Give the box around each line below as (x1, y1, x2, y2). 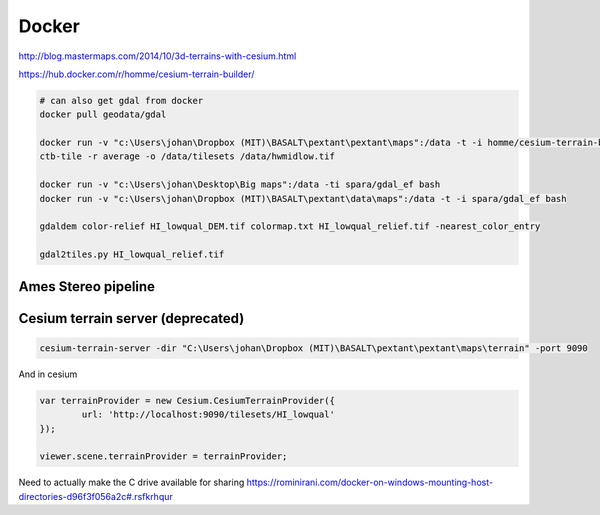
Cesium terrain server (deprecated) (18, 310, 245, 327)
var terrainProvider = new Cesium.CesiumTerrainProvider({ (39, 395, 335, 406)
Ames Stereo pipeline (18, 278, 155, 295)
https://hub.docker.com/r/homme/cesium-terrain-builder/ (18, 68, 255, 80)
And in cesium (18, 368, 78, 380)
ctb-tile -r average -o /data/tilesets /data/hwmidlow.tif (39, 151, 335, 162)
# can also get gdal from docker (39, 95, 204, 106)
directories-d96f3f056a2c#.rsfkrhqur (18, 490, 174, 502)
